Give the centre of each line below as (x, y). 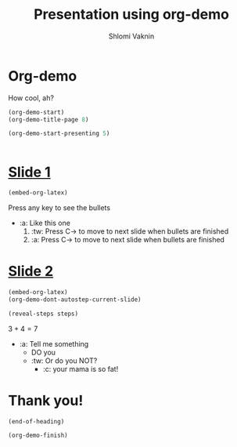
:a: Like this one (45, 223)
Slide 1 (29, 172)
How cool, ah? (31, 98)
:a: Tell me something (54, 343)
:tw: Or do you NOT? (64, 360)
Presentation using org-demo (131, 15)
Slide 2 (31, 271)
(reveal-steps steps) (43, 314)
